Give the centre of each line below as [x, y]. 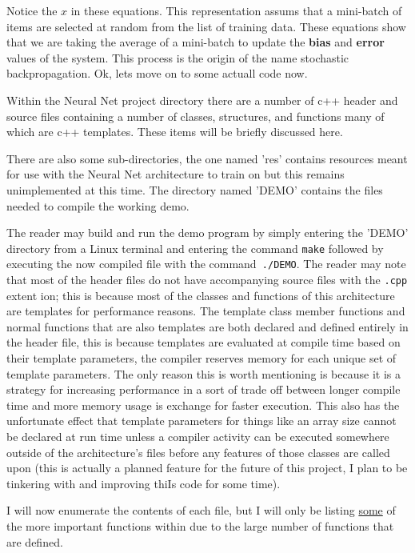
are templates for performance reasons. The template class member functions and [206, 311]
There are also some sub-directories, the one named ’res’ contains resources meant [207, 158]
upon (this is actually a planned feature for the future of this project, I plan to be [207, 468]
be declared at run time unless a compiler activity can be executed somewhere [198, 437]
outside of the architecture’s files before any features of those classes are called [198, 452]
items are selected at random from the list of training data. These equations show [206, 26]
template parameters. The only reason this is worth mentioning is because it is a [204, 373]
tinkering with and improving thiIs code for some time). [144, 483]
